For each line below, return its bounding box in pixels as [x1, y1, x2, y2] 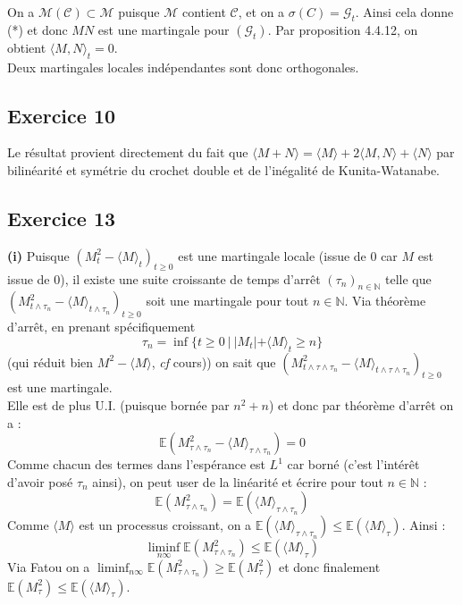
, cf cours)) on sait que [151, 352, 276, 371]
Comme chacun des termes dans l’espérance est [7, 455, 265, 474]
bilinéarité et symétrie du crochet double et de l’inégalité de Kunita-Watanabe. [7, 160, 440, 179]
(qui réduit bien [7, 352, 94, 371]
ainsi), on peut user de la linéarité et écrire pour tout [92, 472, 383, 491]
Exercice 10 [7, 101, 116, 129]
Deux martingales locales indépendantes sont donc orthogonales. [7, 57, 359, 76]
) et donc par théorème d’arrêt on [268, 395, 454, 414]
